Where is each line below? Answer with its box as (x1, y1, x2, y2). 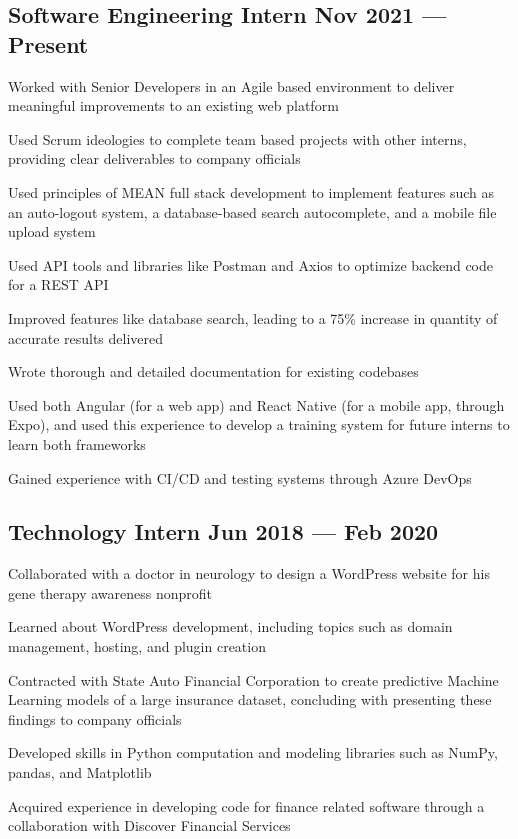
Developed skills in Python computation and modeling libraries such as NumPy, (8, 742, 498, 763)
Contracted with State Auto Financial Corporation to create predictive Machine (8, 669, 499, 690)
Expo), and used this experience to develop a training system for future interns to (8, 414, 510, 435)
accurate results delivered (8, 327, 164, 348)
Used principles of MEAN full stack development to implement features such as (8, 181, 495, 202)
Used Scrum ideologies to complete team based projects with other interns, (8, 128, 467, 149)
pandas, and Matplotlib (8, 762, 152, 783)
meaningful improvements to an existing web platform (8, 95, 339, 116)
